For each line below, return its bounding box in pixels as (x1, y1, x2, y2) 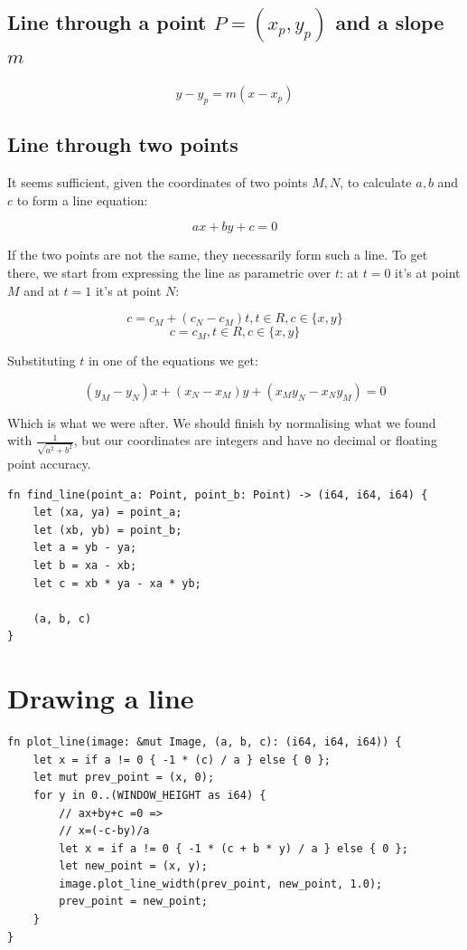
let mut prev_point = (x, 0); (33, 771, 215, 784)
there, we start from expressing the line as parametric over (7, 262, 332, 281)
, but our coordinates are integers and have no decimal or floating (73, 431, 437, 450)
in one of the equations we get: (88, 351, 258, 370)
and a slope (335, 8, 444, 36)
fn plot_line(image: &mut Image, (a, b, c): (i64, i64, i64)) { (7, 736, 402, 749)
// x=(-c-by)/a (59, 824, 150, 838)
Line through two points (7, 130, 238, 158)
